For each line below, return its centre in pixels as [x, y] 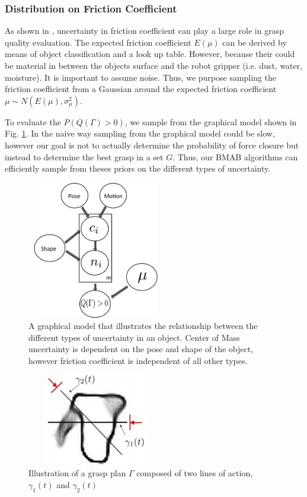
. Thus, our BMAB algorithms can [235, 156]
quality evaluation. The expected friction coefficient [98, 42]
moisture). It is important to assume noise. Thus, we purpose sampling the [141, 77]
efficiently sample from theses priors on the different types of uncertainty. [138, 168]
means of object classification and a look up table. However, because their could [150, 54]
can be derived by [255, 42]
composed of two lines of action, [195, 473]
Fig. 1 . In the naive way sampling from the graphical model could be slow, [140, 133]
